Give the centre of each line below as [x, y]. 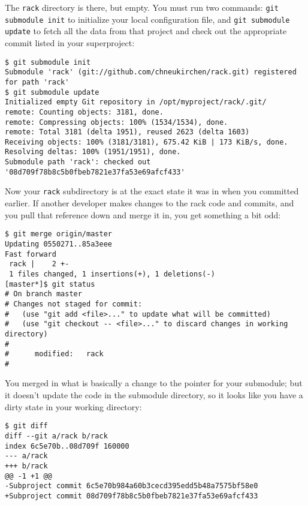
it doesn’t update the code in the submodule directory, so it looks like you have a [154, 395]
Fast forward [31, 254]
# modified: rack [54, 354]
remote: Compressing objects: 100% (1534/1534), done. [117, 122]
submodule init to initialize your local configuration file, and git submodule [147, 19]
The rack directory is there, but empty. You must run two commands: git [142, 7]
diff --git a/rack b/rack [56, 436]
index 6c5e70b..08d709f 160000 [67, 446]
